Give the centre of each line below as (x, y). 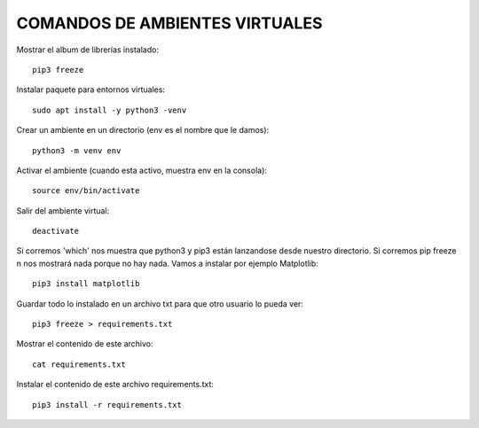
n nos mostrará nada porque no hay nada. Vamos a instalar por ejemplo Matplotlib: (167, 263)
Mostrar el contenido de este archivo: (85, 344)
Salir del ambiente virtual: (63, 210)
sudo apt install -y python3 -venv (110, 110)
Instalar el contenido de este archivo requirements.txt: (115, 385)
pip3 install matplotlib (86, 284)
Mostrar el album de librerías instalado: (88, 50)
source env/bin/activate (86, 191)
